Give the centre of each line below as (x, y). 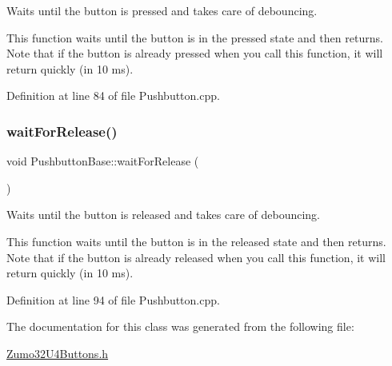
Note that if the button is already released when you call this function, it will (196, 257)
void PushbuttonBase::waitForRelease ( (103, 161)
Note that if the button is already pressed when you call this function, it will (195, 53)
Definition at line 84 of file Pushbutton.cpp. (113, 95)
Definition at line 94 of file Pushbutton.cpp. (113, 299)
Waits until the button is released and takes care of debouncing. (164, 215)
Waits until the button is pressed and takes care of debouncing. (162, 10)
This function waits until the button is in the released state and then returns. (196, 241)
